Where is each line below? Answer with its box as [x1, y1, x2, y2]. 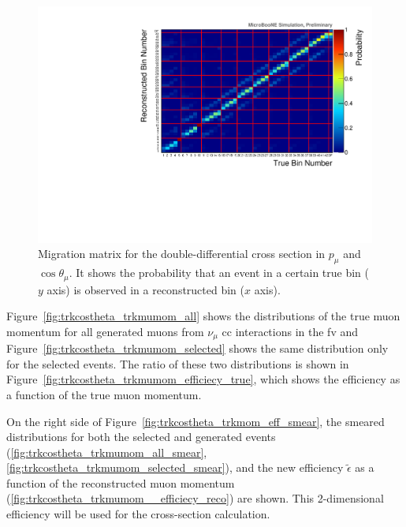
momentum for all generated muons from [6, 323, 204, 339]
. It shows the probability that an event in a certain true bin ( [69, 264, 369, 281]
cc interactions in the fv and [222, 323, 359, 339]
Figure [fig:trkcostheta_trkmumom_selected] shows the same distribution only [6, 340, 389, 357]
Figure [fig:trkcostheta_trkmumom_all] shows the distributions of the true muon [6, 308, 400, 324]
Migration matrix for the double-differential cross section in [38, 245, 326, 262]
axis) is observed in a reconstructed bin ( [47, 281, 245, 297]
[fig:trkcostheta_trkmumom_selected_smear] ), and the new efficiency [6, 459, 344, 476]
